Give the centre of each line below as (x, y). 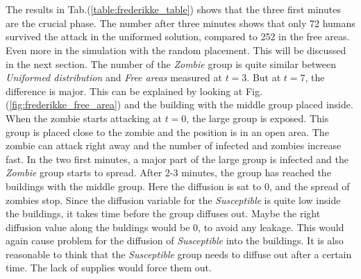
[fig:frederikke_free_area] (63, 104)
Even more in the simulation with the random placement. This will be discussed (176, 50)
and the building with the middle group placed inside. (238, 104)
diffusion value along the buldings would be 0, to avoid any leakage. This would (175, 227)
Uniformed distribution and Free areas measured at (114, 77)
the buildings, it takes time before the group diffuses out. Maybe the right (163, 213)
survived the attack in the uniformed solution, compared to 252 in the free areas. (178, 36)
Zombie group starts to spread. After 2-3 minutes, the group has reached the (168, 172)
